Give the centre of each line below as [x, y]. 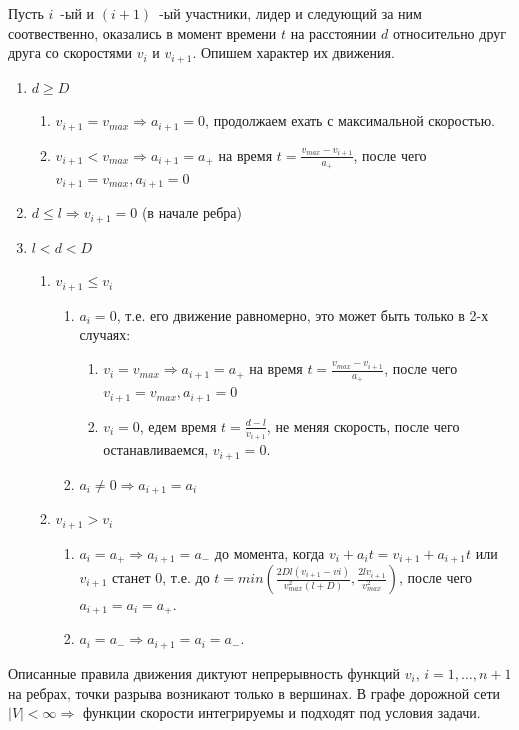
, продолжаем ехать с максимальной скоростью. [350, 120]
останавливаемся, [156, 449]
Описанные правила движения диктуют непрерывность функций [204, 672]
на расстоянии [333, 32]
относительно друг [449, 32]
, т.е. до [186, 577]
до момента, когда [269, 552]
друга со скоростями [70, 52]
